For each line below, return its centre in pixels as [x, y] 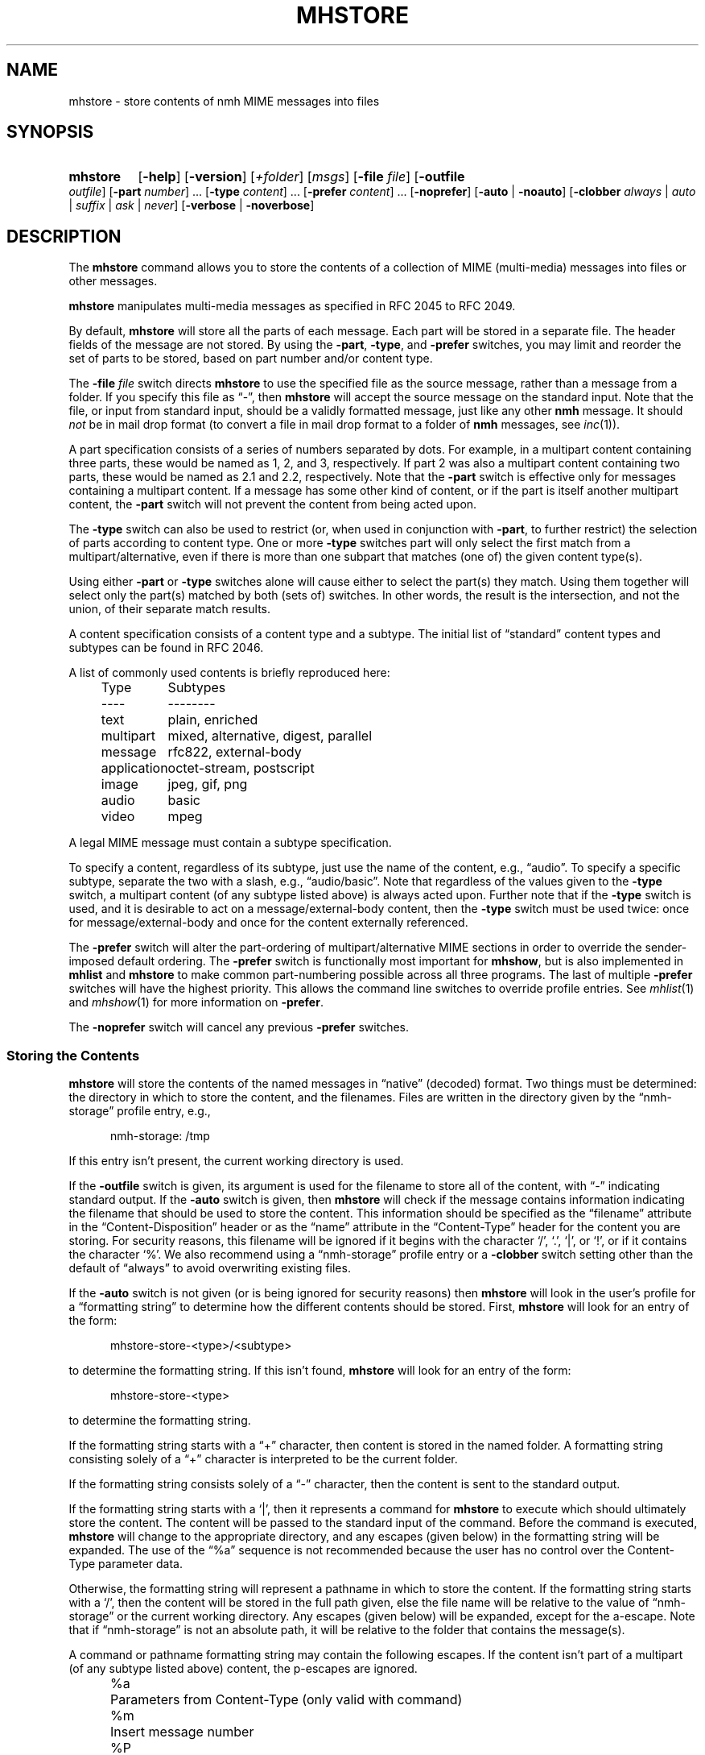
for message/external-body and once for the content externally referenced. [268, 923]
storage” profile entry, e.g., [140, 1111]
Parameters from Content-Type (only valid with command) [287, 1700]
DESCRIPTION [64, 236]
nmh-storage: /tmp [160, 1136]
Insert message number [182, 1732]
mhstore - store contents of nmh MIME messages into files [224, 101]
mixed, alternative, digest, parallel [270, 736]
